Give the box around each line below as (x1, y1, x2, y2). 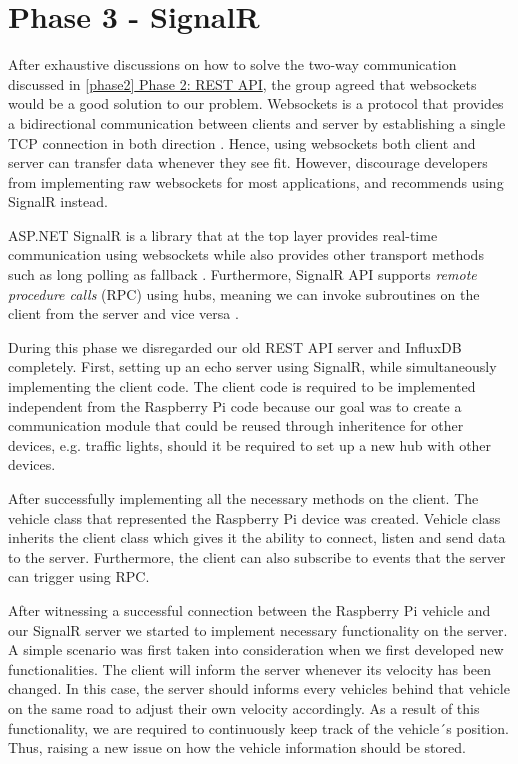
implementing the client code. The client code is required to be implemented (8, 376, 476, 397)
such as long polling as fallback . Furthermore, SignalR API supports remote (8, 264, 477, 285)
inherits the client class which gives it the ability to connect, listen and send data (8, 527, 506, 548)
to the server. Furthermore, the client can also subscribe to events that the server (8, 546, 506, 567)
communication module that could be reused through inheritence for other (8, 415, 464, 436)
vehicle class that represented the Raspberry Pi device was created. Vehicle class (8, 507, 501, 528)
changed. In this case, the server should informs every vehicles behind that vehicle (8, 678, 510, 699)
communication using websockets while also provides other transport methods (8, 244, 484, 265)
